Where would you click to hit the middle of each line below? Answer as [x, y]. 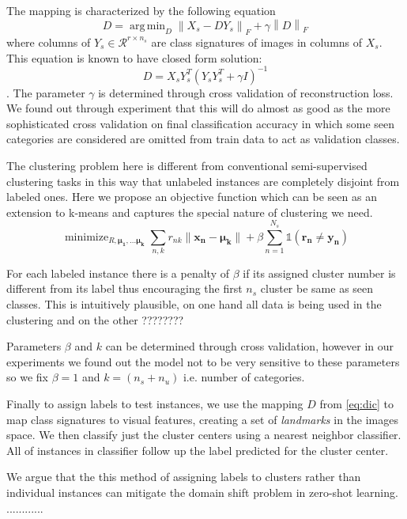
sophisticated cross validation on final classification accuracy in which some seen [201, 123]
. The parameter [46, 92]
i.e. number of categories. [244, 377]
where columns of [49, 42]
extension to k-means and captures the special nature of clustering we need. [190, 212]
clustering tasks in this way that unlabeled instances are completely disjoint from [203, 181]
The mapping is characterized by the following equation [141, 10]
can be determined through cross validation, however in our [250, 346]
